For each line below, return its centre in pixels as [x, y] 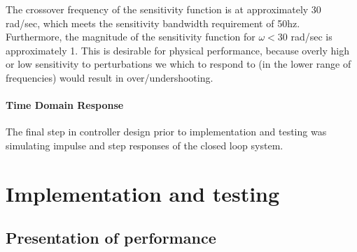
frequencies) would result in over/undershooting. [110, 77]
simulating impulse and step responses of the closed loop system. [145, 145]
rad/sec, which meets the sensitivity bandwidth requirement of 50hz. [153, 23]
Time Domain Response [65, 105]
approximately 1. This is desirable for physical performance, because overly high [178, 50]
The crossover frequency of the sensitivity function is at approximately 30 [163, 9]
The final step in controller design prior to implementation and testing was [166, 132]
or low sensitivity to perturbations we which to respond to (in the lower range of [178, 64]
